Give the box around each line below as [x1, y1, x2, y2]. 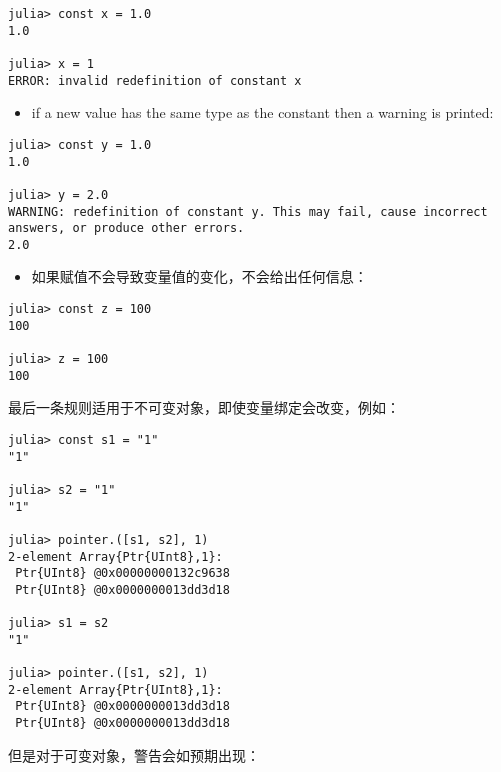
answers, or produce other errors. [8, 221, 245, 236]
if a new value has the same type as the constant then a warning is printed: [31, 102, 494, 123]
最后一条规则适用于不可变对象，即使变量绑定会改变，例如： [8, 397, 400, 418]
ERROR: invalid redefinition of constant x [8, 73, 302, 88]
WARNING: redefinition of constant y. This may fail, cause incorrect [8, 204, 488, 219]
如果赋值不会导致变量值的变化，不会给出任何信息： [31, 266, 368, 287]
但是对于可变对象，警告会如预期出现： [8, 744, 260, 765]
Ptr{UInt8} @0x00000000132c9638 [15, 566, 230, 581]
